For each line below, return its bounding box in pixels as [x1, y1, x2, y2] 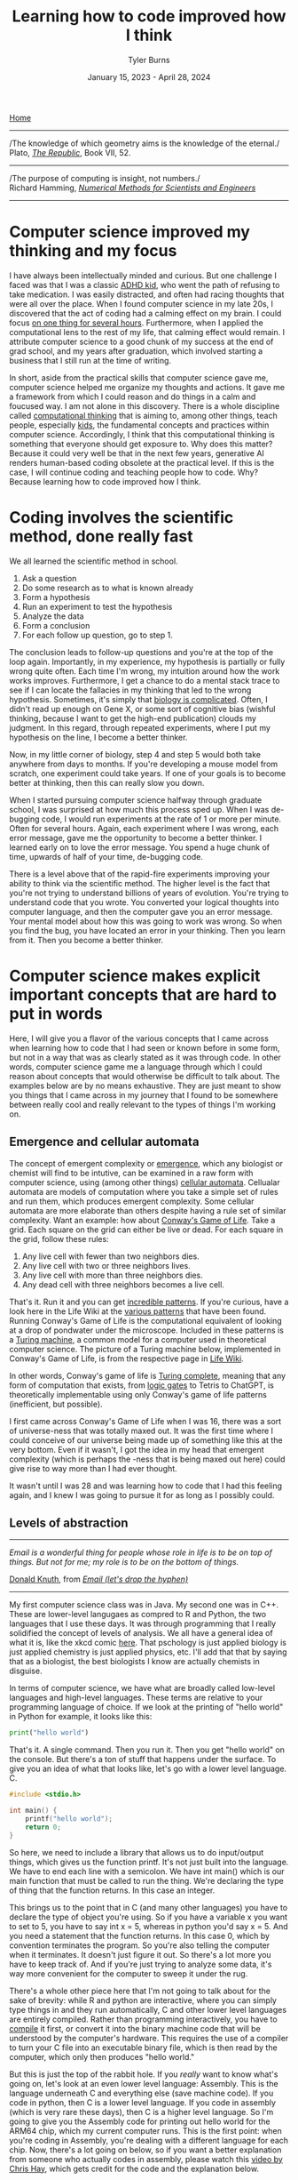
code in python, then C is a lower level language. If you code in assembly [9, 2096, 277, 2108]
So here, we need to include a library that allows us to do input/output [9, 1847, 264, 1857]
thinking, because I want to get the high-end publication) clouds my [9, 713, 257, 724]
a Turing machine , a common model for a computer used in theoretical [9, 1334, 267, 1344]
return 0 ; [25, 1823, 62, 1831]
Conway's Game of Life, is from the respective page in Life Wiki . [9, 1353, 244, 1364]
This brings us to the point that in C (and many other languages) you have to [9, 1902, 288, 1912]
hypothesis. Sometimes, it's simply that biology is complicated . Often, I [9, 693, 268, 704]
